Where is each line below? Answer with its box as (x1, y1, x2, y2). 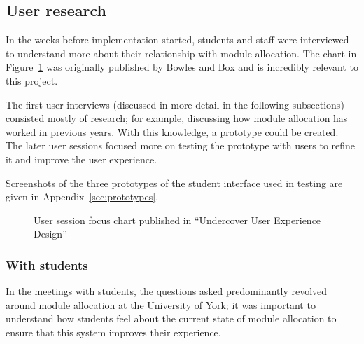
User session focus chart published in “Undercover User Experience (34, 212, 321, 227)
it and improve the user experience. (6, 151, 157, 166)
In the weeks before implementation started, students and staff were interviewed (6, 32, 349, 47)
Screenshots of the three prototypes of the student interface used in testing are (6, 175, 343, 190)
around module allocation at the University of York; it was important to (6, 297, 316, 312)
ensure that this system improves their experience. (6, 324, 221, 339)
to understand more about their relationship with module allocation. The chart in (6, 46, 357, 60)
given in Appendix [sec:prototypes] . (6, 189, 159, 204)
